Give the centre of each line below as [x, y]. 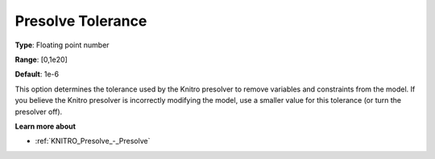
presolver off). [39, 112]
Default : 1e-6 [37, 74]
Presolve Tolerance [81, 21]
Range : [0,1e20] [41, 59]
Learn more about [46, 126]
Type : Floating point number [62, 45]
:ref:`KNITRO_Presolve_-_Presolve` [93, 141]
